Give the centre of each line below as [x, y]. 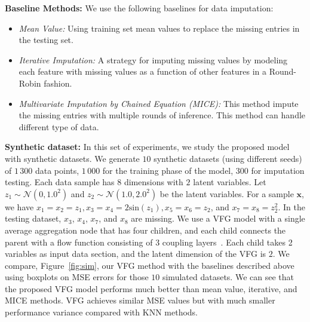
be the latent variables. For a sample [227, 193]
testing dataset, [33, 218]
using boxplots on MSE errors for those [77, 277]
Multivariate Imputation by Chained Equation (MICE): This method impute [159, 103]
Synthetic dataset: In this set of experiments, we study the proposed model [147, 147]
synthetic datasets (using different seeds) [228, 158]
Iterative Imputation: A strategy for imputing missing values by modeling [153, 59]
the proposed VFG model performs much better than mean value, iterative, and [151, 288]
